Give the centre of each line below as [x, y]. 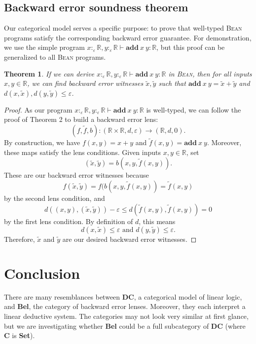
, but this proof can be [191, 47]
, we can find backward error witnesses [85, 83]
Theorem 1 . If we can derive [49, 73]
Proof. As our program [38, 109]
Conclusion [42, 273]
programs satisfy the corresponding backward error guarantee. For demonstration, [128, 37]
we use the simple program [44, 47]
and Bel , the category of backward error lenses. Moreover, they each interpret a [125, 306]
